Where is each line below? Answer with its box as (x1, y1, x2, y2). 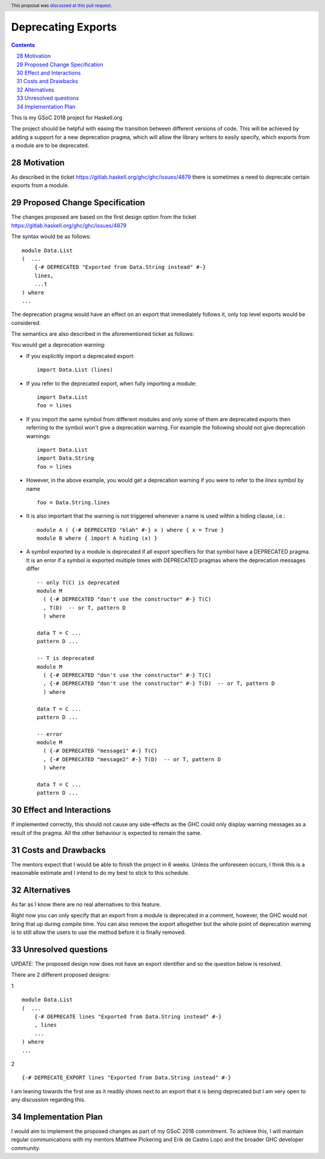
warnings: (26, 432, 51, 439)
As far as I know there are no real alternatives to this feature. (11, 900, 161, 908)
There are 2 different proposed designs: (11, 971, 111, 978)
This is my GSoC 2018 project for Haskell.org (11, 114, 123, 121)
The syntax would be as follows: (11, 233, 91, 240)
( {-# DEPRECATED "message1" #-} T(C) (43, 747, 158, 755)
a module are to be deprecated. (11, 142, 90, 149)
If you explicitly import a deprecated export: (26, 352, 135, 359)
